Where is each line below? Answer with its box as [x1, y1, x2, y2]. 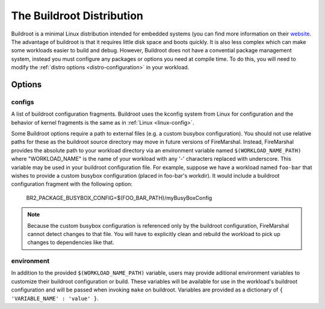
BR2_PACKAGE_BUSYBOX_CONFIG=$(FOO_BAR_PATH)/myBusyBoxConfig [26, 194, 212, 201]
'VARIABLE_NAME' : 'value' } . [11, 295, 99, 302]
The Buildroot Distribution [11, 9, 144, 22]
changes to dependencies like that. [27, 239, 114, 246]
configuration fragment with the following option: [11, 181, 132, 188]
